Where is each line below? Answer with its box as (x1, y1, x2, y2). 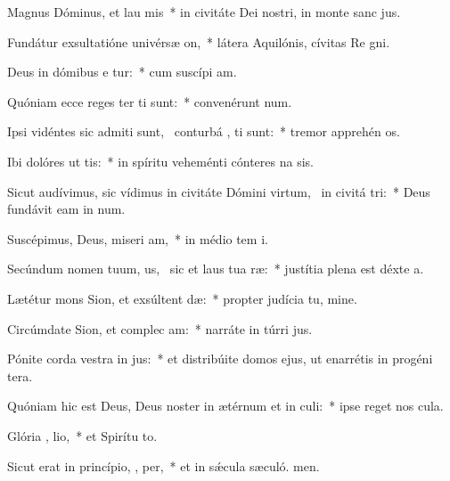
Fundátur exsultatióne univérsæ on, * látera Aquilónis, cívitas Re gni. (7, 32, 390, 51)
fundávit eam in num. (7, 200, 126, 218)
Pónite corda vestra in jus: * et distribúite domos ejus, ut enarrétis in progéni (7, 349, 433, 368)
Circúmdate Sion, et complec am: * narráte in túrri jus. (7, 319, 313, 338)
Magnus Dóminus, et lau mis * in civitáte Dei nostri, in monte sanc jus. (7, 3, 401, 20)
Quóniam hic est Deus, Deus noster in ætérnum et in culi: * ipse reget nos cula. (7, 396, 444, 415)
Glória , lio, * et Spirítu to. (7, 426, 158, 444)
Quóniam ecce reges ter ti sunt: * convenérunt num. (7, 92, 292, 110)
